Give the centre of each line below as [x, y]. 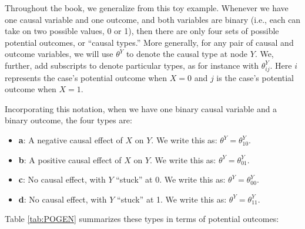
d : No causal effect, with [63, 199]
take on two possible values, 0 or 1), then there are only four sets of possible [142, 31]
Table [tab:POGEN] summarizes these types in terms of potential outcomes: [142, 219]
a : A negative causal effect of [71, 140]
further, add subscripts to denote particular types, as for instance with [132, 65]
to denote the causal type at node [187, 54]
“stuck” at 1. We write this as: [172, 199]
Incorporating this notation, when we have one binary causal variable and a [141, 108]
